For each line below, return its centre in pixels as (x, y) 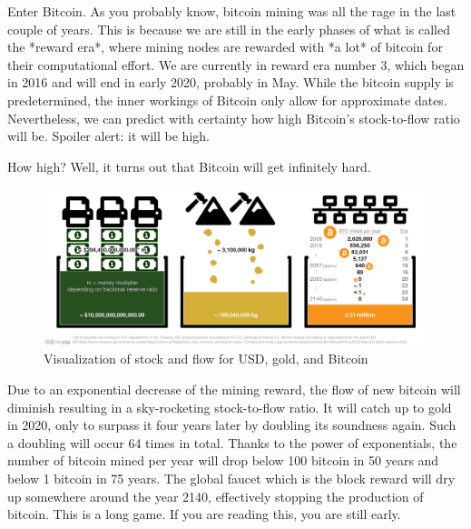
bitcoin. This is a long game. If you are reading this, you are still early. (204, 514)
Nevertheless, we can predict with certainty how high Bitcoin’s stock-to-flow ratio (234, 118)
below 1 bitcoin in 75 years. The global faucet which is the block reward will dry (231, 478)
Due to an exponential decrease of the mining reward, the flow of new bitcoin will (234, 389)
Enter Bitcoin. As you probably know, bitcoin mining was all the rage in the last (232, 11)
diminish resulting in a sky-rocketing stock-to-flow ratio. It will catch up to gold (230, 407)
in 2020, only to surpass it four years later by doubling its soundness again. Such (232, 425)
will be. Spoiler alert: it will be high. (108, 136)
